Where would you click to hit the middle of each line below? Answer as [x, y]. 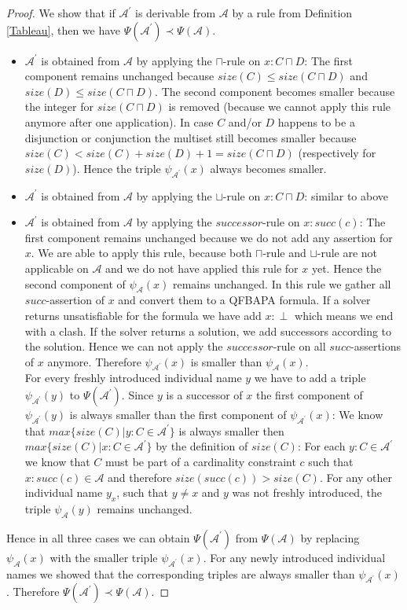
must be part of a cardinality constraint [200, 462]
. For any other [356, 477]
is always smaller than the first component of [178, 415]
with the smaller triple [104, 557]
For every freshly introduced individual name [133, 378]
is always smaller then [231, 430]
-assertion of [75, 300]
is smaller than [226, 361]
